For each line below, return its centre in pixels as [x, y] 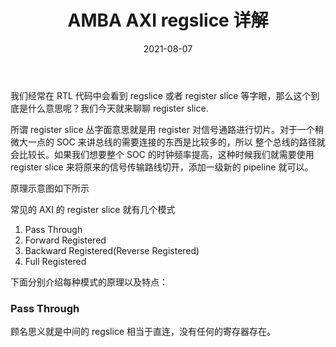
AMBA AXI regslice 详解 [168, 20]
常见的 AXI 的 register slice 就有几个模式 [93, 209]
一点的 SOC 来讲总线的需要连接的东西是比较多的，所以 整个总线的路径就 [176, 142]
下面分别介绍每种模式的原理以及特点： [89, 282]
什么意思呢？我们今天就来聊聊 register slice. [118, 108]
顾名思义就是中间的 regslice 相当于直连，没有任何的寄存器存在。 [143, 332]
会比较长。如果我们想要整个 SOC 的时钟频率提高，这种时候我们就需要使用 [162, 154]
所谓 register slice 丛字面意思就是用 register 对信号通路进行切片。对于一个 [162, 129]
